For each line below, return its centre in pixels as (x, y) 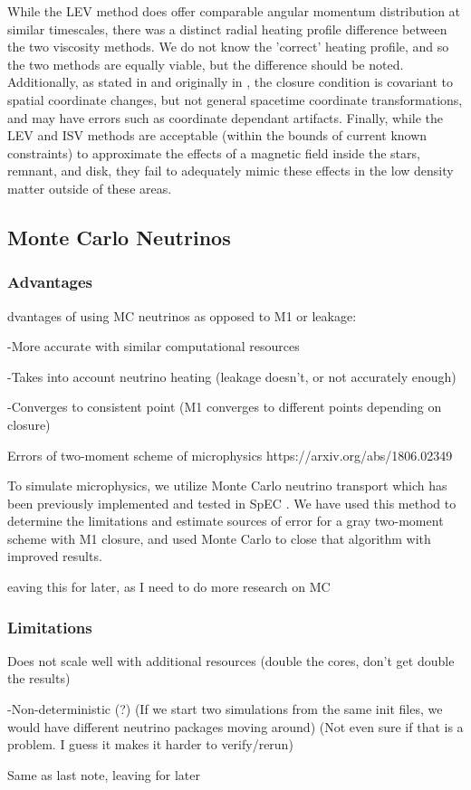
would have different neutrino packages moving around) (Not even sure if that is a (235, 726)
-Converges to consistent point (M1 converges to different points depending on (225, 407)
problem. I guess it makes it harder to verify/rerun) (150, 744)
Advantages (50, 282)
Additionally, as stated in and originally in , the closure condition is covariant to (231, 82)
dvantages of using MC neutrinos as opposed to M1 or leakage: (182, 315)
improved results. (55, 556)
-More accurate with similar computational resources (154, 346)
